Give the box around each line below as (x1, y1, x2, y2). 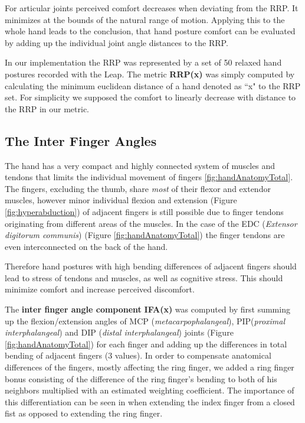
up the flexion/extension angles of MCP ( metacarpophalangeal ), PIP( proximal (5, 314, 286, 327)
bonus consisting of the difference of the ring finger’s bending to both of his (5, 372, 277, 385)
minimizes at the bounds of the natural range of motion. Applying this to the (5, 13, 285, 25)
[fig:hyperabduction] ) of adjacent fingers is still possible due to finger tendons (5, 205, 284, 217)
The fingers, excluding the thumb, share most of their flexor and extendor (5, 182, 271, 194)
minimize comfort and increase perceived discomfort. (5, 283, 195, 295)
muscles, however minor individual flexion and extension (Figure (5, 194, 237, 206)
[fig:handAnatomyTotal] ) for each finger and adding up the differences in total (5, 337, 287, 350)
